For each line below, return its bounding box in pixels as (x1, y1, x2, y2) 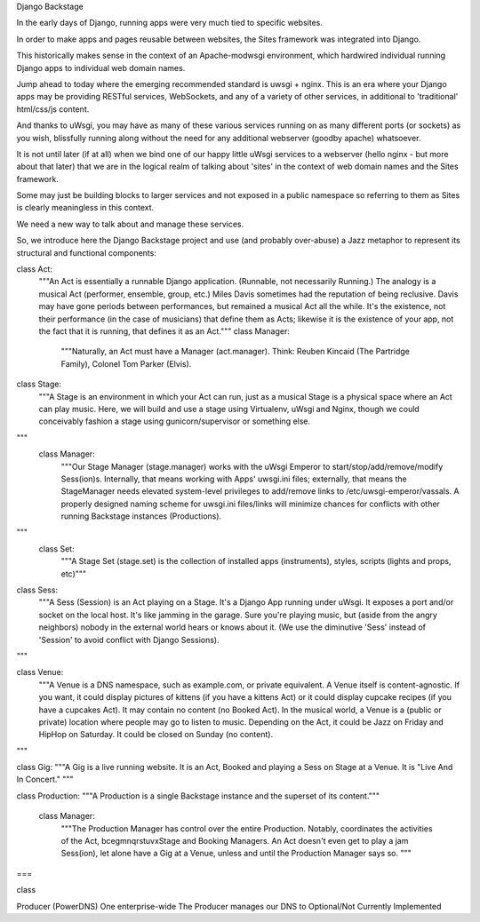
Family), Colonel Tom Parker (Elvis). (60, 358, 192, 369)
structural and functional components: (16, 247, 157, 258)
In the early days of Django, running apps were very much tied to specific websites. (16, 18, 324, 28)
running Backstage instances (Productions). (60, 511, 222, 521)
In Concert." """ (16, 774, 74, 785)
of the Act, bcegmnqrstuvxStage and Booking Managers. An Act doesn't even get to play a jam (60, 836, 409, 846)
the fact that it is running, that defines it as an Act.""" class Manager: (38, 325, 291, 337)
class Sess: (16, 584, 58, 595)
